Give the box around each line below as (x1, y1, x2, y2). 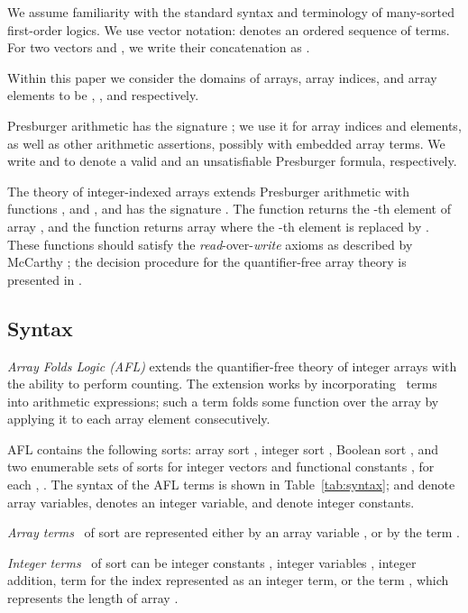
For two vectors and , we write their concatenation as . (7, 38, 310, 57)
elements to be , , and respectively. (7, 86, 199, 105)
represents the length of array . (7, 589, 179, 608)
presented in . (7, 270, 82, 288)
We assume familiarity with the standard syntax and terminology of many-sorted (7, 3, 455, 21)
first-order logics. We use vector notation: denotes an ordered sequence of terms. (7, 20, 450, 39)
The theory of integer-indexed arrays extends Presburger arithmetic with (7, 181, 410, 200)
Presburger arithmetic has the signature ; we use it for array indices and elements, (7, 115, 462, 134)
